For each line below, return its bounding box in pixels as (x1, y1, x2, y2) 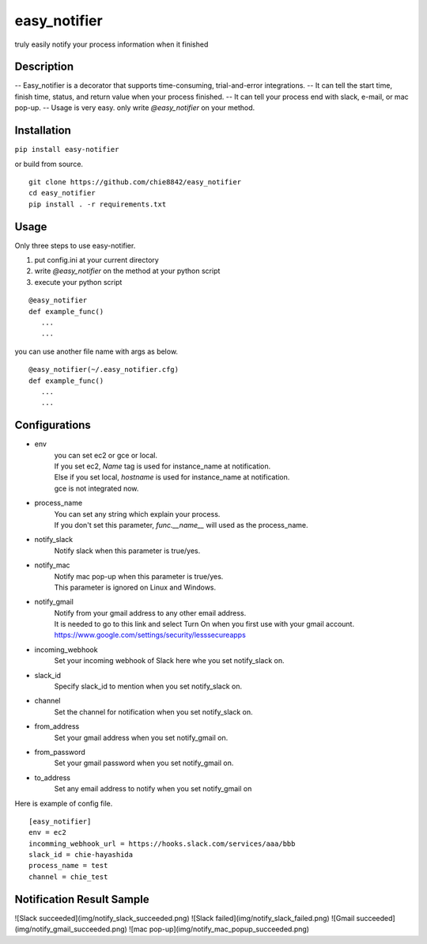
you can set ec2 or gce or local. (54, 450, 158, 460)
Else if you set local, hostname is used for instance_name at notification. (54, 472, 290, 482)
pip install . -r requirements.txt (28, 199, 167, 209)
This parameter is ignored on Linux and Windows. (54, 582, 217, 592)
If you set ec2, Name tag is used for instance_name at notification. (54, 461, 271, 471)
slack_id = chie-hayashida (28, 851, 134, 859)
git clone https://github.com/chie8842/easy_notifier (28, 177, 241, 186)
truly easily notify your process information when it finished (14, 40, 209, 49)
